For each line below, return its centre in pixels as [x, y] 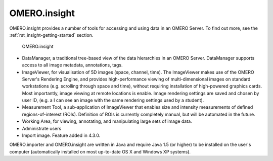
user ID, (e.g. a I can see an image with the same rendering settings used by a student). [113, 100]
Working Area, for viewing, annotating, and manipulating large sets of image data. [107, 121]
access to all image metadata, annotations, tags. [72, 65]
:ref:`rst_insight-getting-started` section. [51, 35]
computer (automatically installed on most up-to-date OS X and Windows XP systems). [100, 151]
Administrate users [42, 128]
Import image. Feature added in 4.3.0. [61, 135]
